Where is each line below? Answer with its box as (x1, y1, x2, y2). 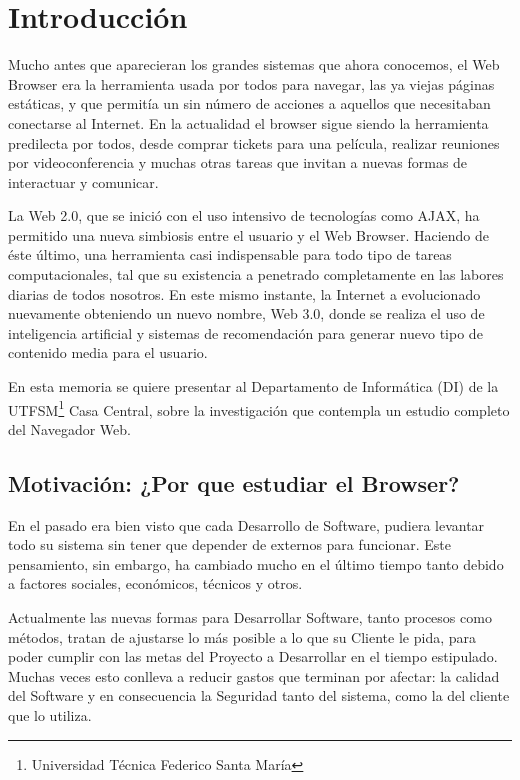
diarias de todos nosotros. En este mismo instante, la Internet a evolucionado (8, 283, 481, 304)
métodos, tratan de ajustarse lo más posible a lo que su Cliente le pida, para (8, 626, 477, 647)
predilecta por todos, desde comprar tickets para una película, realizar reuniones (8, 132, 500, 153)
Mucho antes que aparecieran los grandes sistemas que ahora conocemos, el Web (8, 54, 500, 75)
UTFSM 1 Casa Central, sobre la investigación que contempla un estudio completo (8, 396, 510, 420)
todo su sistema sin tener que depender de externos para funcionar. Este (8, 534, 452, 555)
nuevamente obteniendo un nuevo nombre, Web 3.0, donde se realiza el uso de (8, 303, 485, 324)
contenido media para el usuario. (8, 342, 208, 363)
